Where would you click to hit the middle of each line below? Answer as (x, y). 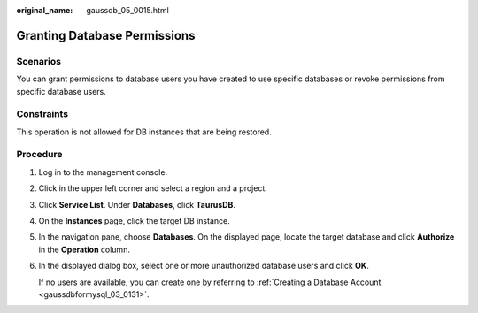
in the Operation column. (84, 249)
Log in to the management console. (103, 172)
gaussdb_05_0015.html (128, 10)
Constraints (42, 114)
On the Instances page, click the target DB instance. (134, 221)
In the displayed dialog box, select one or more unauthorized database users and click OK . (204, 266)
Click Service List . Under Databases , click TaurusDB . (137, 204)
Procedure (39, 155)
